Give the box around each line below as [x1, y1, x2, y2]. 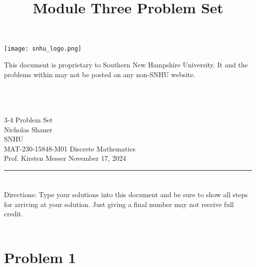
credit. [4, 208, 23, 219]
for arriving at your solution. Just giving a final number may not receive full [4, 199, 234, 209]
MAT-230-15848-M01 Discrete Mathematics [4, 143, 136, 153]
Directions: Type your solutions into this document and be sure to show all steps [4, 189, 248, 200]
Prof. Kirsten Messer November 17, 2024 [4, 153, 126, 163]
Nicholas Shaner [4, 124, 53, 134]
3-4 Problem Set [4, 115, 53, 124]
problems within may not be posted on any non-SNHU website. [4, 69, 195, 79]
